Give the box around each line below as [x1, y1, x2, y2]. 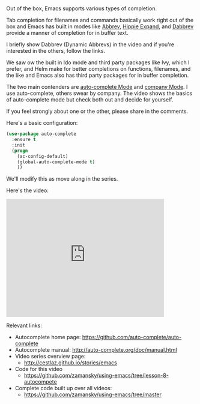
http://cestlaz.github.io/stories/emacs [23, 359, 117, 366]
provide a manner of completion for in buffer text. [6, 29, 129, 37]
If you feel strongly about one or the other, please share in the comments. [6, 107, 188, 115]
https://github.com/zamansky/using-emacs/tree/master [23, 391, 162, 398]
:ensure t [11, 137, 36, 143]
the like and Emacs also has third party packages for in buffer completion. [6, 71, 189, 79]
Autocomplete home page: [14, 334, 81, 341]
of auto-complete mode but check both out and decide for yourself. [6, 96, 174, 103]
